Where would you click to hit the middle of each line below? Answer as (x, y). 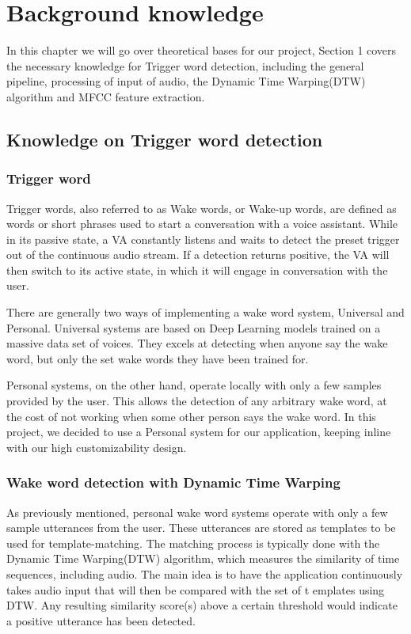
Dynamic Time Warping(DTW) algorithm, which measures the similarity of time (203, 558)
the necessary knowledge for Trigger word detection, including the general (185, 65)
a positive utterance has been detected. (101, 620)
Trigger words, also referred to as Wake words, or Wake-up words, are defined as (202, 208)
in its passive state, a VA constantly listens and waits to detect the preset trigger (203, 239)
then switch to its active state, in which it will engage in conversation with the (197, 270)
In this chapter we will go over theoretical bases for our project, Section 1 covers (202, 50)
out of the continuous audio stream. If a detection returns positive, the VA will (198, 254)
